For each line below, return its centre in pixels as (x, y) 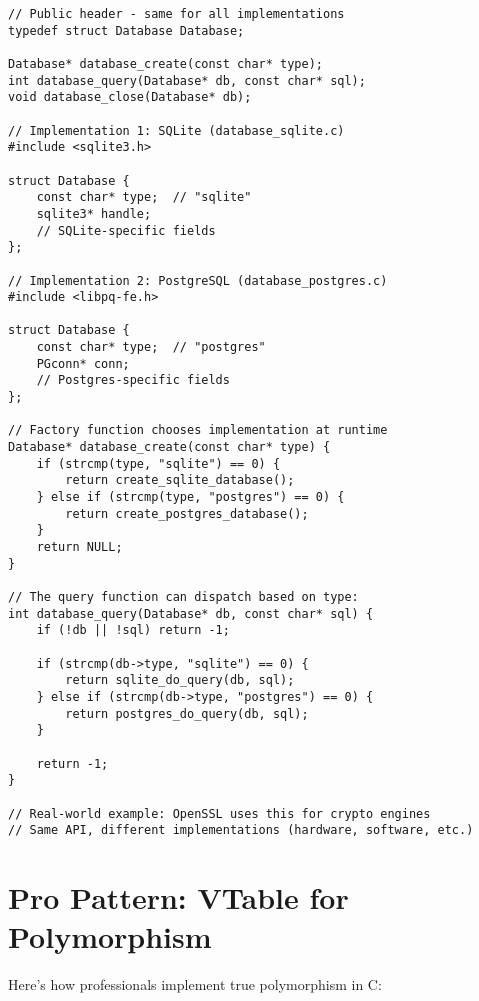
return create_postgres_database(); (187, 513)
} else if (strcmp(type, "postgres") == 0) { (190, 497)
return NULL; (79, 547)
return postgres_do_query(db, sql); (187, 713)
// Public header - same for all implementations (176, 14)
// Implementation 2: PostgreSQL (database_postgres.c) (198, 280)
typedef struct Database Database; (126, 30)
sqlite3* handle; (94, 213)
